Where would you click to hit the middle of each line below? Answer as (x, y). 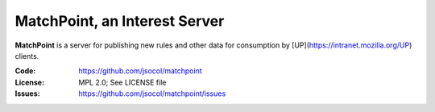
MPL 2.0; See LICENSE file (122, 82)
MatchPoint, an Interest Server (120, 21)
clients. (27, 56)
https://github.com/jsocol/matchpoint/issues (152, 93)
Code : (25, 71)
